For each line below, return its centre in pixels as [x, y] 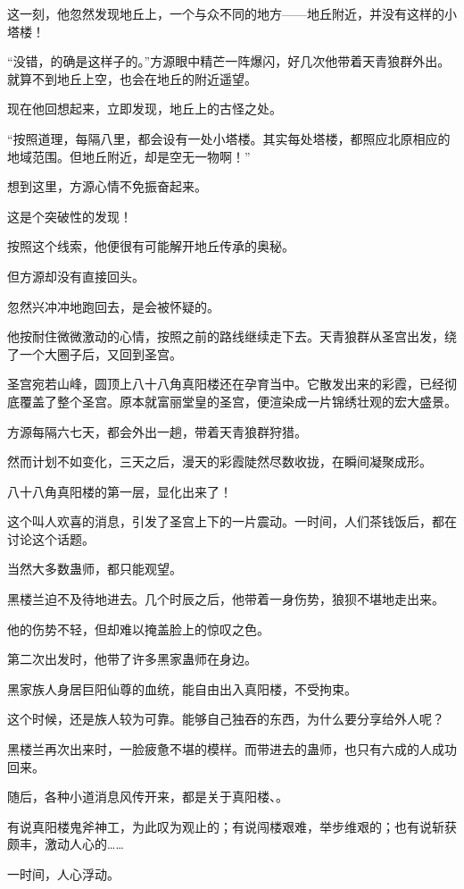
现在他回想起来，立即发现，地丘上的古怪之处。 [145, 109]
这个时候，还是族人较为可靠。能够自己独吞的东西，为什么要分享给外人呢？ [226, 719]
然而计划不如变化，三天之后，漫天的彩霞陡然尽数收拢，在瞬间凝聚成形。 [220, 461]
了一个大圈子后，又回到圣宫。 [95, 353]
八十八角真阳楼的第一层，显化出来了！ [120, 491]
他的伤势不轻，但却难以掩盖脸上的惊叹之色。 [138, 629]
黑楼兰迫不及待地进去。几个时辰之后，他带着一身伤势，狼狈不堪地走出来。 [226, 599]
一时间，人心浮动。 [63, 874]
